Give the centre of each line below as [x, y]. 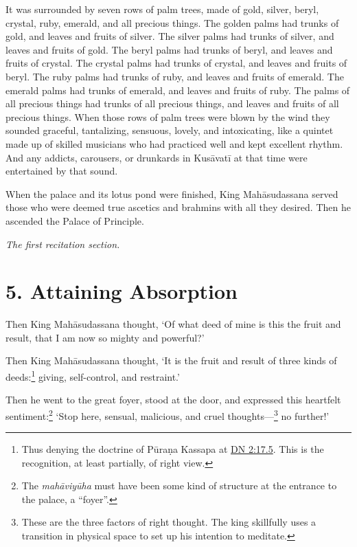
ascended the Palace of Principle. [75, 220]
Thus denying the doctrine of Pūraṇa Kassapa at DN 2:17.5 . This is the [173, 449]
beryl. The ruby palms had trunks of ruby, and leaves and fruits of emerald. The [175, 76]
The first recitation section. [63, 244]
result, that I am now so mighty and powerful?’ [105, 337]
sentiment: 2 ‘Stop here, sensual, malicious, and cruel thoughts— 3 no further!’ [168, 414]
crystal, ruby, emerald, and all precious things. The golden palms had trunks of [172, 22]
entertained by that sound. [62, 171]
